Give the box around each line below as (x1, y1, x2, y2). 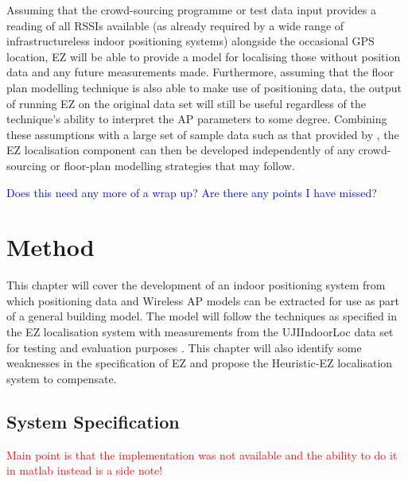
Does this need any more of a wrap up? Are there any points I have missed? (6, 184, 377, 200)
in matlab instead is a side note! (6, 462, 163, 479)
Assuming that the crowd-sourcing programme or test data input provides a (6, 2, 376, 17)
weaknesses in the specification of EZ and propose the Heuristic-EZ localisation (6, 355, 393, 371)
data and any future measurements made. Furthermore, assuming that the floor (6, 64, 394, 80)
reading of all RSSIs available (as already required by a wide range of (6, 17, 344, 33)
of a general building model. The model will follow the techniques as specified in (6, 308, 398, 324)
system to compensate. (6, 370, 117, 386)
